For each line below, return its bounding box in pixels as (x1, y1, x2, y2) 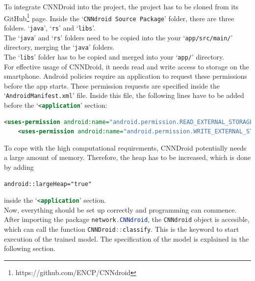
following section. (4, 243, 56, 253)
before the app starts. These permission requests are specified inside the (4, 80, 220, 91)
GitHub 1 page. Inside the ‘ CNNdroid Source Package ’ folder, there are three (4, 11, 234, 23)
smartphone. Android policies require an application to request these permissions (4, 71, 247, 81)
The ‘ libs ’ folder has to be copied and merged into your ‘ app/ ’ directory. (4, 51, 225, 62)
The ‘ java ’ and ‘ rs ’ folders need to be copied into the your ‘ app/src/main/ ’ (4, 32, 233, 42)
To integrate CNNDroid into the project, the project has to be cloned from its (4, 1, 239, 11)
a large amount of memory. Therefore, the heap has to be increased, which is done (4, 152, 251, 162)
